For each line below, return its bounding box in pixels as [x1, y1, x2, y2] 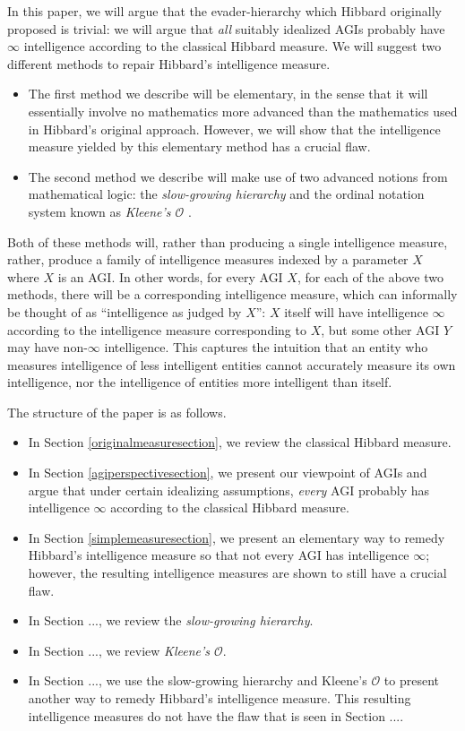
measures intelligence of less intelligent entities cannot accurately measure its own [7, 355, 456, 374]
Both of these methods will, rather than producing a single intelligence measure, [7, 232, 448, 251]
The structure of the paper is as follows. [7, 402, 227, 421]
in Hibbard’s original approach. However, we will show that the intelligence [28, 119, 441, 138]
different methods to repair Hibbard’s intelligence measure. [7, 54, 331, 73]
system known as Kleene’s [28, 202, 171, 220]
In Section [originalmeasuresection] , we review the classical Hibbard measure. [28, 433, 452, 451]
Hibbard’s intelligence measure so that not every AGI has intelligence [28, 546, 409, 564]
